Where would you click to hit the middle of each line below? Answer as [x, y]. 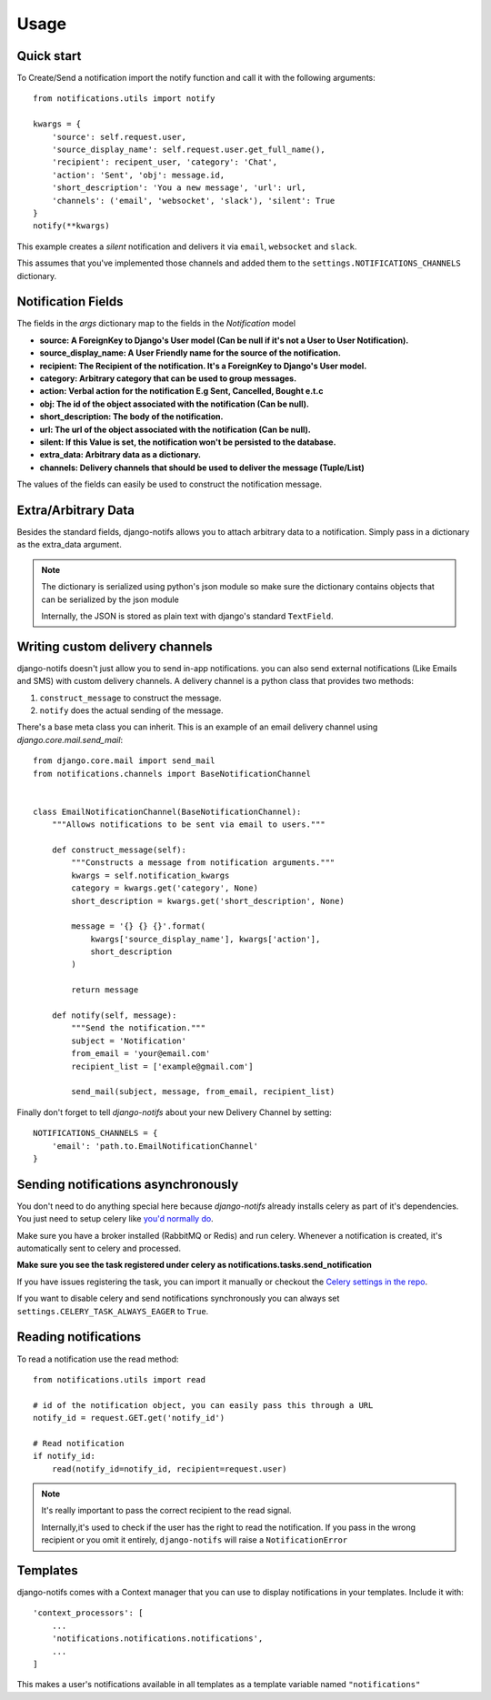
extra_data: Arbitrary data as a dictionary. [120, 455]
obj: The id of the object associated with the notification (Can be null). [174, 404]
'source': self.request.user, [119, 137]
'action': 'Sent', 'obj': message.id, [138, 175]
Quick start [49, 56]
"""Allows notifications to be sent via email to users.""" [189, 825]
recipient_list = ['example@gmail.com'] [162, 1066]
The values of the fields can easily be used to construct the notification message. [170, 484]
